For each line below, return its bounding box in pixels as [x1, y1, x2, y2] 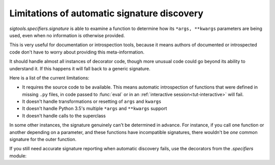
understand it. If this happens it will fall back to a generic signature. [9, 65, 150, 71]
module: [9, 153, 27, 159]
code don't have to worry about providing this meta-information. [9, 49, 145, 55]
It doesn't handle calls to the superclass [22, 113, 106, 119]
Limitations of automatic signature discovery [9, 8, 204, 19]
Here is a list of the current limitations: [9, 74, 90, 81]
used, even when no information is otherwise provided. [9, 32, 125, 38]
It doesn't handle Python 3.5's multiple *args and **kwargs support [22, 105, 168, 112]
